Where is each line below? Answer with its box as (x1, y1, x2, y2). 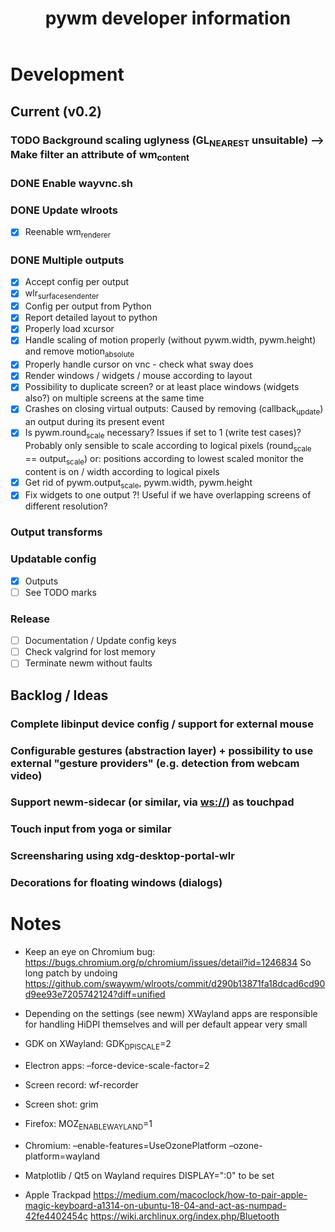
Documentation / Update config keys (24, 635, 177, 647)
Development (10, 63, 125, 86)
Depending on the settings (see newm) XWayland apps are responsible (24, 1008, 318, 1020)
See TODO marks (24, 586, 97, 598)
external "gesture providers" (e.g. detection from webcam (10, 756, 300, 770)
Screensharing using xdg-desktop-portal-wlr (10, 849, 235, 863)
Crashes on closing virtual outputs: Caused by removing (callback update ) (24, 403, 324, 417)
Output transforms (10, 525, 103, 539)
